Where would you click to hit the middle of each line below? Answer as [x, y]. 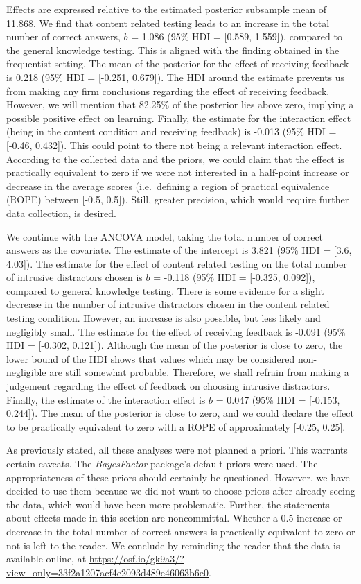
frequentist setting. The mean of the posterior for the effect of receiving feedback [178, 63]
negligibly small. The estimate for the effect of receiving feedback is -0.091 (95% [176, 331]
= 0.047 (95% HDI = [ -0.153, [278, 399]
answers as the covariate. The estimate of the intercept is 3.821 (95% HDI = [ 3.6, [179, 250]
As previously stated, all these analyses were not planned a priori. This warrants [177, 450]
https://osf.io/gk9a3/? [137, 559]
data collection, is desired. [61, 213]
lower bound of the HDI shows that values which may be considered [151, 358]
